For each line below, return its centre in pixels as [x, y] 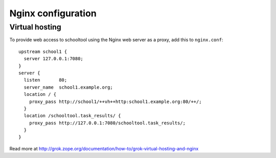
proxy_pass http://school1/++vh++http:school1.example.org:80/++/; [115, 101]
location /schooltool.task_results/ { [72, 116]
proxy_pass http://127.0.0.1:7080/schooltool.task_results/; [107, 123]
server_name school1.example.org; [68, 87]
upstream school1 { [43, 51]
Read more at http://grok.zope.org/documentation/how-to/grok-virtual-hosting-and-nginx [104, 148]
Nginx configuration [53, 13]
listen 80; [45, 80]
